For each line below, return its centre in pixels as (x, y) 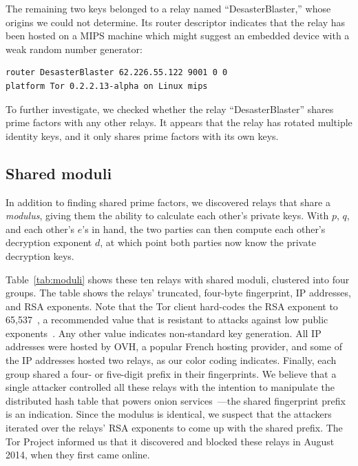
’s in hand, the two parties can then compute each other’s (204, 229)
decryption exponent (49, 242)
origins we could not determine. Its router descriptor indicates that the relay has (175, 22)
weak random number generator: (74, 49)
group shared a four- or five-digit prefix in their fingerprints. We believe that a (171, 373)
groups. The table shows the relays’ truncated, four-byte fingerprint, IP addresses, (178, 293)
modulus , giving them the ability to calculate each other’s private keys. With (167, 215)
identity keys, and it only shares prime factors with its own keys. (142, 135)
